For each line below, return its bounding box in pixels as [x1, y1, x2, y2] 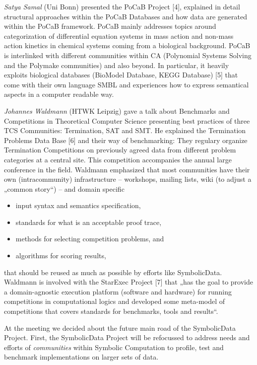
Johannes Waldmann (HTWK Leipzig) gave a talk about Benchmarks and [4, 105, 230, 116]
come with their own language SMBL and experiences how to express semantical [4, 79, 249, 89]
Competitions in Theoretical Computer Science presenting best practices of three [4, 115, 250, 126]
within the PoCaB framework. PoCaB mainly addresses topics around [4, 21, 216, 31]
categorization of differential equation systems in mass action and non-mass [4, 30, 234, 41]
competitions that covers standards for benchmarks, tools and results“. [4, 306, 218, 316]
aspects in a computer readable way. [4, 89, 114, 99]
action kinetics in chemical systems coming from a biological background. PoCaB [4, 40, 251, 51]
